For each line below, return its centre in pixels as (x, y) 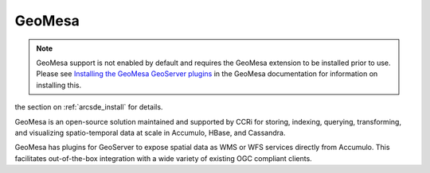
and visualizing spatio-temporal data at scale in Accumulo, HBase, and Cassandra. (150, 133)
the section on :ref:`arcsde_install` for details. (89, 107)
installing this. (59, 85)
